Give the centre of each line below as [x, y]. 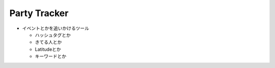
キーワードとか [50, 56]
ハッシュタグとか [53, 35]
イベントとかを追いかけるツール [56, 28]
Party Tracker [39, 13]
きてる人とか [48, 42]
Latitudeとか [48, 49]
